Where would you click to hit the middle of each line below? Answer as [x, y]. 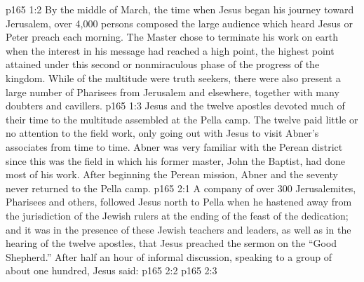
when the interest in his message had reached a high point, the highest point [170, 50]
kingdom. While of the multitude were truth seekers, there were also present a [173, 78]
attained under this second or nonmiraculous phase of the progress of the [163, 64]
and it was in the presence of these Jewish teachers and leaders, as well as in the [178, 229]
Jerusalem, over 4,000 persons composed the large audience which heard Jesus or [179, 23]
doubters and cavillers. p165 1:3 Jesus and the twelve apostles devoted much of [175, 106]
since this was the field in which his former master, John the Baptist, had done [175, 160]
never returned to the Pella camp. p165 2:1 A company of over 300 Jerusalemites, [181, 188]
